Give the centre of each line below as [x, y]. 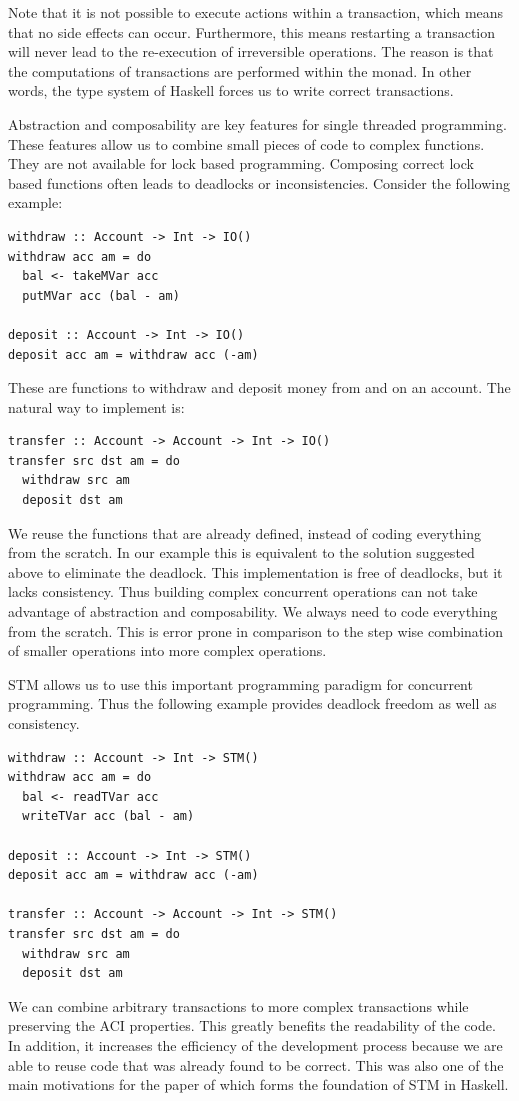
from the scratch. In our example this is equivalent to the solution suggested [241, 552]
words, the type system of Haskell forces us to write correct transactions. [231, 90]
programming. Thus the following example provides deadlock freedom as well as [252, 703]
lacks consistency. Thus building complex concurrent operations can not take [243, 591]
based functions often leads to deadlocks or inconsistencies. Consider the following [259, 182]
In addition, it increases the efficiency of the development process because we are [255, 1044]
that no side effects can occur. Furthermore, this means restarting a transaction [252, 31]
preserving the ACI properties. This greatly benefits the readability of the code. [252, 1025]
